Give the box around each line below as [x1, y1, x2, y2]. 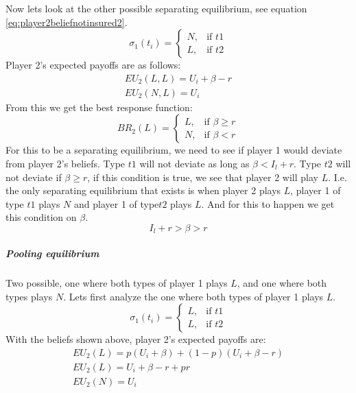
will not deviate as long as [139, 156, 250, 171]
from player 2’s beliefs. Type [5, 156, 126, 171]
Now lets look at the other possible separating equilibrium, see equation [5, 1, 307, 15]
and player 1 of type [74, 196, 159, 211]
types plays [5, 289, 53, 303]
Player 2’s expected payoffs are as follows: [5, 58, 181, 72]
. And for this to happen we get [201, 196, 335, 211]
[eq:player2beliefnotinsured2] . [5, 14, 128, 29]
